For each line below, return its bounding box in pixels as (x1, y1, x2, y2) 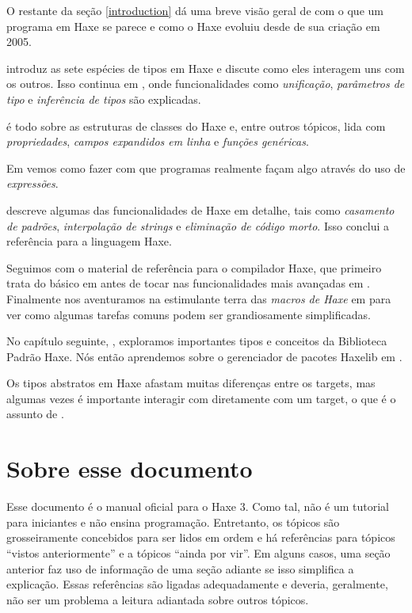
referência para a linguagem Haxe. (6, 233, 172, 249)
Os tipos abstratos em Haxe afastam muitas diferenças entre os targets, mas (6, 375, 376, 391)
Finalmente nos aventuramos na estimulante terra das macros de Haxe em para (6, 290, 391, 306)
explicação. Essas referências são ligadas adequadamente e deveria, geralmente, (6, 576, 388, 592)
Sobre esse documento (6, 452, 253, 485)
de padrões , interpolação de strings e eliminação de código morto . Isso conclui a (6, 217, 390, 234)
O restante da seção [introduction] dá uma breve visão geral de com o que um (6, 2, 383, 18)
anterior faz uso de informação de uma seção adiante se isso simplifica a (6, 560, 354, 577)
